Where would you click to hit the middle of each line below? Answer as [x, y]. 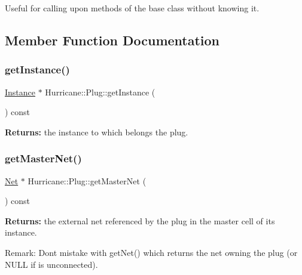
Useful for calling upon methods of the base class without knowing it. [132, 8]
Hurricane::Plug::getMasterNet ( [87, 180]
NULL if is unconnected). [51, 264]
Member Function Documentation [112, 40]
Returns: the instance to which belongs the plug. [97, 132]
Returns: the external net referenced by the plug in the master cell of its [140, 220]
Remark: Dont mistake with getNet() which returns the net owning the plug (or [151, 252]
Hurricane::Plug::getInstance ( [100, 92]
